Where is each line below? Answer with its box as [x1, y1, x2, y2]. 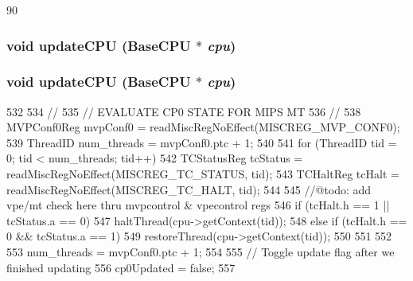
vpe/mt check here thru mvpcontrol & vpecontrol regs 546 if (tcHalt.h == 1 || [6, 197, 390, 213]
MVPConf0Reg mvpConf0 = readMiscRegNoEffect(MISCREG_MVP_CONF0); [6, 119, 400, 135]
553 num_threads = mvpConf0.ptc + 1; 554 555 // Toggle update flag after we [6, 244, 395, 260]
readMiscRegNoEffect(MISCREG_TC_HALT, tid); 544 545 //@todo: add [6, 181, 372, 197]
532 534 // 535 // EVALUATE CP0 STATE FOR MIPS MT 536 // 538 [6, 103, 361, 119]
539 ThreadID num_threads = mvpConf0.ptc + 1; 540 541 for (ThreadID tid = [6, 134, 397, 150]
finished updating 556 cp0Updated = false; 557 [6, 259, 236, 275]
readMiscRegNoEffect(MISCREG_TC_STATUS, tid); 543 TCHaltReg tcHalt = [6, 166, 399, 182]
